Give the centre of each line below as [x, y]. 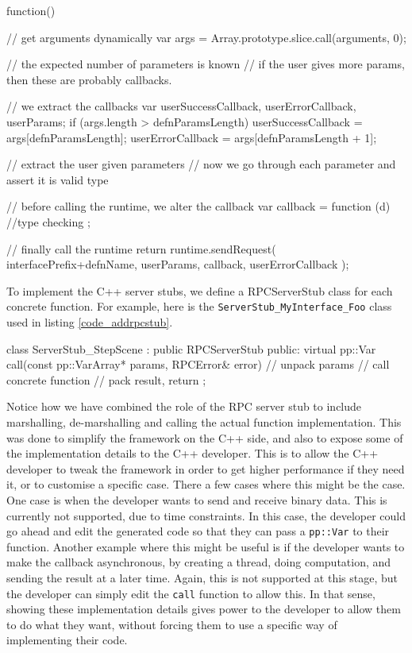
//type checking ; [48, 221]
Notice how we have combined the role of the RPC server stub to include [184, 406]
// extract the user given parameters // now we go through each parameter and [201, 164]
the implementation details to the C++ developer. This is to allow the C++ [193, 453]
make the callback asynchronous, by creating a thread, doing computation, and [199, 562]
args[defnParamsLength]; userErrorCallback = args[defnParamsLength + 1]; [192, 137]
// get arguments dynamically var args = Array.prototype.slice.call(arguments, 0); [206, 37]
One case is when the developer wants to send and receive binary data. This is [197, 499]
